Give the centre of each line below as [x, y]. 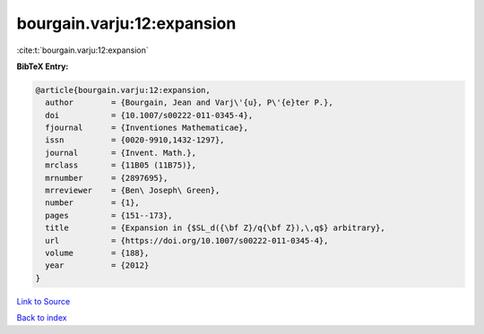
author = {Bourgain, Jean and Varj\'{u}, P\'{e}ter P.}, [189, 103]
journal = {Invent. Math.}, [121, 153]
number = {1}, [93, 203]
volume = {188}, [97, 253]
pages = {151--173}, [109, 215]
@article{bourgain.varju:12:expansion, [123, 90]
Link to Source [43, 301]
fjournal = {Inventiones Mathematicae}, [147, 128]
